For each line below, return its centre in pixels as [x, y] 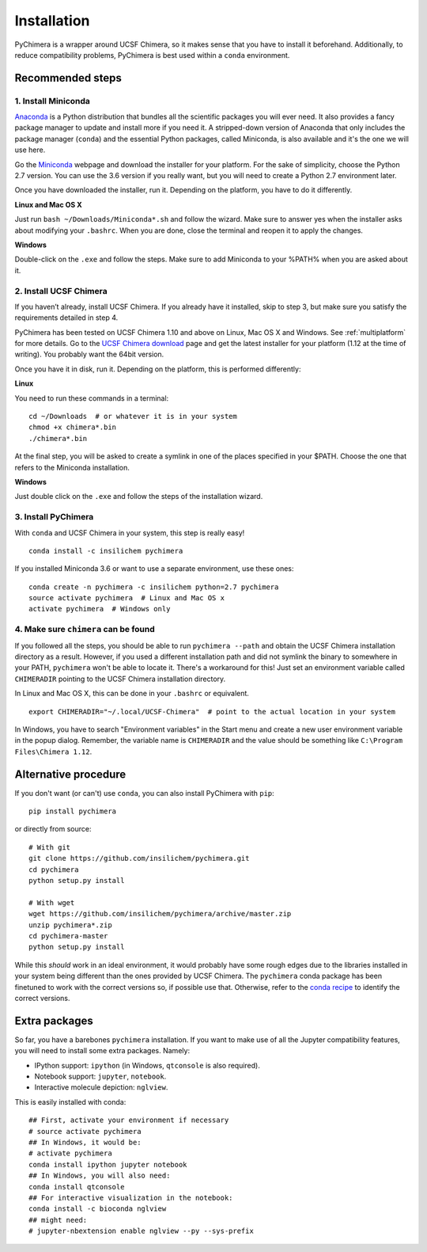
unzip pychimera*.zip [70, 925]
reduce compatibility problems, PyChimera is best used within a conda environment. [152, 55]
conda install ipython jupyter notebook [108, 1164]
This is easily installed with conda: [70, 1102]
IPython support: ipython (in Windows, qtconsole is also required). [147, 1065]
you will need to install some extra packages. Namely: [102, 1051]
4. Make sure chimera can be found [85, 630]
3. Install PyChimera [54, 517]
